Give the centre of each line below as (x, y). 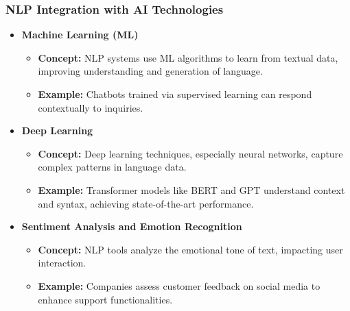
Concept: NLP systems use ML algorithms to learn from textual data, (188, 57)
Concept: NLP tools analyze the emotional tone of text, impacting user (190, 249)
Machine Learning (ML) (80, 35)
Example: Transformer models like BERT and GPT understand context (191, 189)
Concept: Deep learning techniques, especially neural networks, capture (190, 153)
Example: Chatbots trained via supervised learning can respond (175, 94)
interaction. (62, 263)
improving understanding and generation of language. (150, 71)
